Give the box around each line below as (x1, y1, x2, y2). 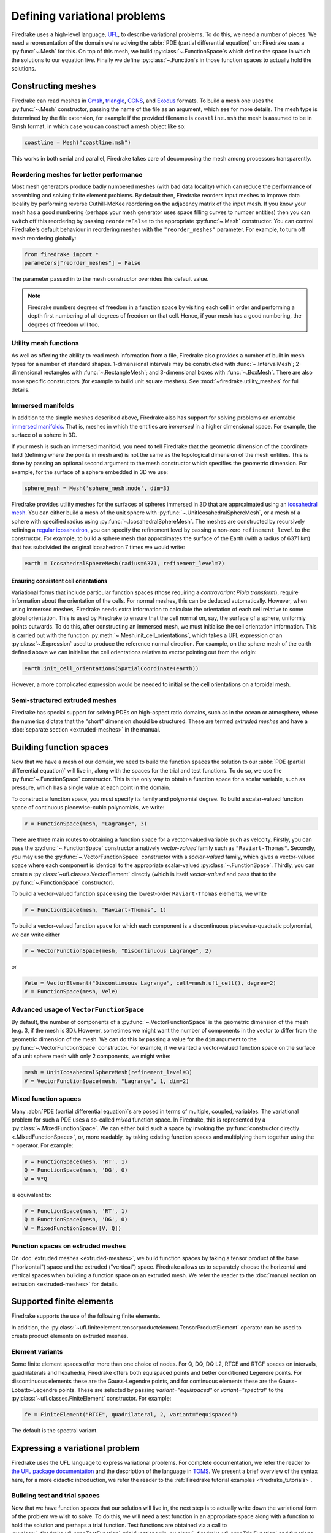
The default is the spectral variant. (11, 1426, 98, 1434)
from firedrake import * (24, 251, 99, 258)
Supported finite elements (11, 1296, 114, 1307)
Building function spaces (11, 742, 109, 752)
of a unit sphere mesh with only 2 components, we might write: (11, 1052, 171, 1060)
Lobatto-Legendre (11, 1386, 58, 1393)
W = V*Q (24, 1175, 47, 1182)
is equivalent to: (11, 1191, 51, 1198)
